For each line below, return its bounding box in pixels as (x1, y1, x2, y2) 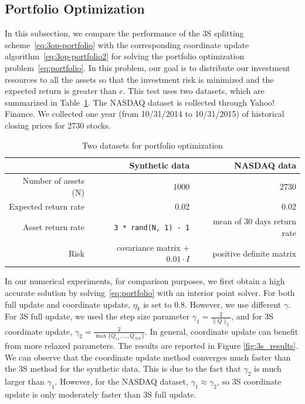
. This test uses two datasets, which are (123, 85, 265, 97)
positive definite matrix (212, 247, 296, 259)
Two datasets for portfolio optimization (82, 139, 223, 151)
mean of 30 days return (212, 215, 296, 227)
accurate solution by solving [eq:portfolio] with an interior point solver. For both (5, 286, 295, 298)
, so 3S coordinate (216, 375, 282, 387)
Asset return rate (23, 221, 84, 233)
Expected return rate (9, 200, 84, 213)
